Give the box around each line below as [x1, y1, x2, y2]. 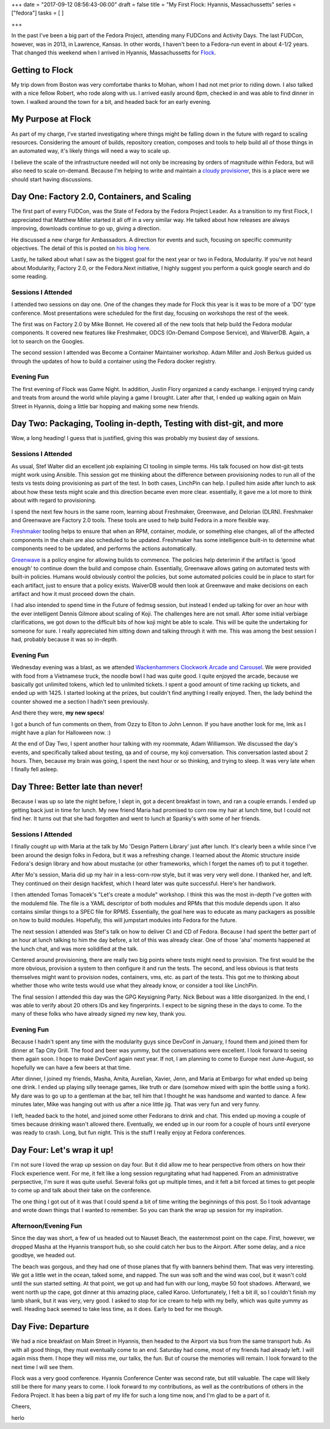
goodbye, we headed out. [11, 1252, 76, 1259]
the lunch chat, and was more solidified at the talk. [11, 945, 139, 952]
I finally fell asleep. [11, 766, 59, 773]
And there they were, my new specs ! [11, 709, 105, 716]
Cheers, [11, 1403, 32, 1410]
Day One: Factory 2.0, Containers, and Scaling [11, 191, 192, 202]
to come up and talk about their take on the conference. [11, 1186, 152, 1194]
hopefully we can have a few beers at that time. [11, 1063, 131, 1071]
